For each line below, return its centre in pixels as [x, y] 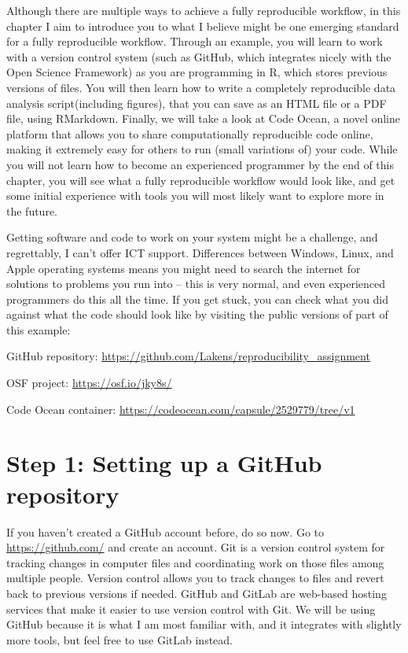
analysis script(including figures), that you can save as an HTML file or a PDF [197, 103]
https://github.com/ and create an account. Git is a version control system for [196, 547]
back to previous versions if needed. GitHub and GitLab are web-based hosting [197, 593]
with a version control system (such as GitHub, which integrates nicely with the [199, 56]
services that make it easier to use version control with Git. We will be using [191, 609]
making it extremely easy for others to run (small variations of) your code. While [202, 149]
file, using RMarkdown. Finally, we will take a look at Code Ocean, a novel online [204, 118]
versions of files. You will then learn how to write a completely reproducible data [201, 87]
